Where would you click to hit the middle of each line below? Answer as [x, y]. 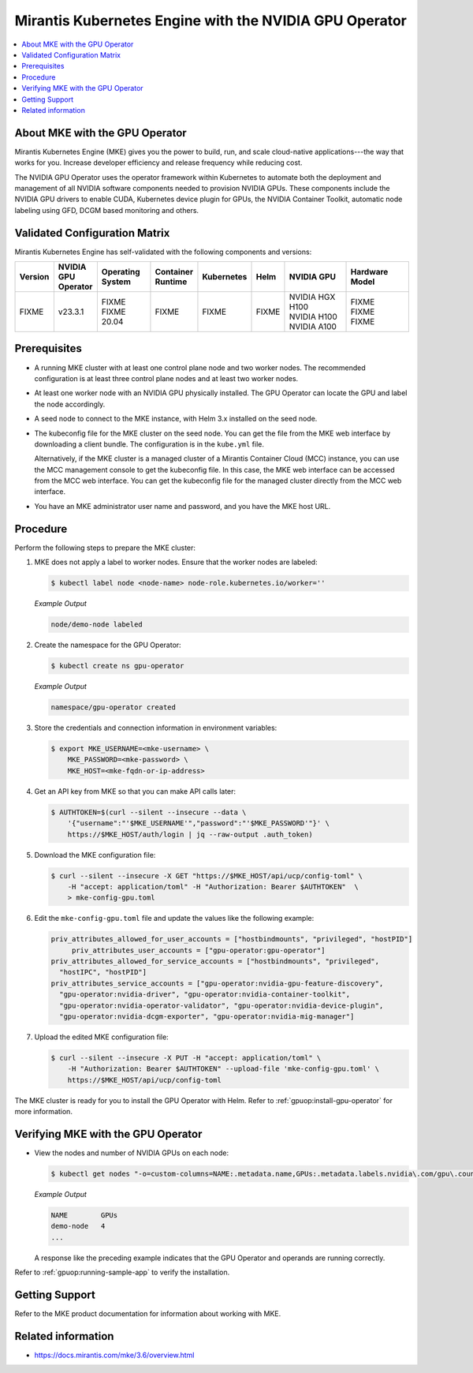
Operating [121, 272]
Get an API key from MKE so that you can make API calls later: [135, 791]
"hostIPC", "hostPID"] [103, 972]
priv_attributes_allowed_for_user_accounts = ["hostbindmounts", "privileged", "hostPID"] [232, 939]
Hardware [369, 272]
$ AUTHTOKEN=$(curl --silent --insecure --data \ [149, 812]
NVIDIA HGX [312, 297]
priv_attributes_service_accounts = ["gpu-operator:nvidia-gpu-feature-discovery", [217, 983]
